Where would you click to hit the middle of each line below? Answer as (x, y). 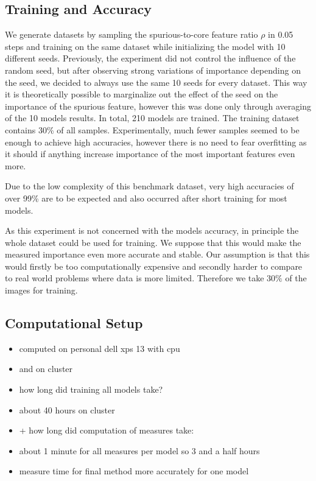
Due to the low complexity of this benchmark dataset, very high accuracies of (149, 186)
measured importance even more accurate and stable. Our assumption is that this (157, 254)
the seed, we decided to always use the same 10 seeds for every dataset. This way (156, 82)
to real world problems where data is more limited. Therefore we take (135, 278)
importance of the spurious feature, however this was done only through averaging (158, 106)
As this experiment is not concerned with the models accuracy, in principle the (152, 230)
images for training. (41, 290)
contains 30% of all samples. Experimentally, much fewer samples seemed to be (152, 129)
